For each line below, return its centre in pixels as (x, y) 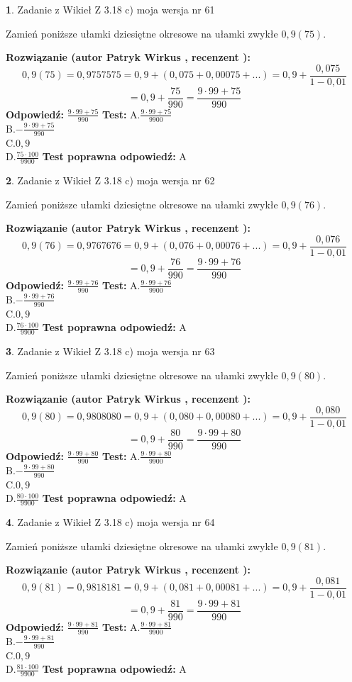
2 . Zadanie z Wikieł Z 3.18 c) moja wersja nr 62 (110, 180)
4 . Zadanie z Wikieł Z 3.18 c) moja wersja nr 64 (110, 521)
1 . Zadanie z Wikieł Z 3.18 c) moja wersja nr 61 (110, 9)
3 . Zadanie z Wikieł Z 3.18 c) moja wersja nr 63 (110, 351)
